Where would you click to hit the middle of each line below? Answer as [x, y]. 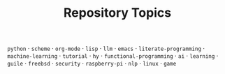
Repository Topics [117, 13]
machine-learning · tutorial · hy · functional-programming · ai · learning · [113, 56]
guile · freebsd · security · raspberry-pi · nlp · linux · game [92, 64]
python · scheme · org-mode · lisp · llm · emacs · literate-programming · [106, 49]
